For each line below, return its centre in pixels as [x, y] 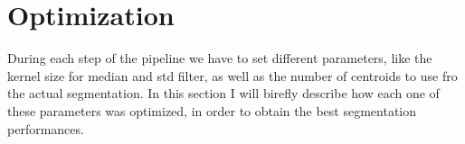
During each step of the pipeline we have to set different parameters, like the [220, 58]
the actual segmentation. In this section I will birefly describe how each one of [223, 93]
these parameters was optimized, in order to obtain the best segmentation [212, 110]
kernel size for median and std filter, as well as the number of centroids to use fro [232, 75]
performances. [46, 128]
